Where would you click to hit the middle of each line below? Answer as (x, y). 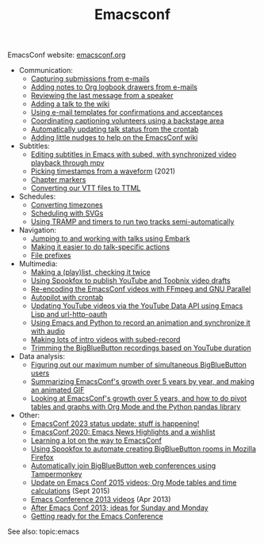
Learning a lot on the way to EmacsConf (96, 440)
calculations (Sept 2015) (70, 491)
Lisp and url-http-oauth (69, 314)
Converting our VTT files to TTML (86, 188)
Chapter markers (58, 180)
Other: (29, 415)
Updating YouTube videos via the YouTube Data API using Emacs (137, 306)
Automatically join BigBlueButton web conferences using (123, 466)
